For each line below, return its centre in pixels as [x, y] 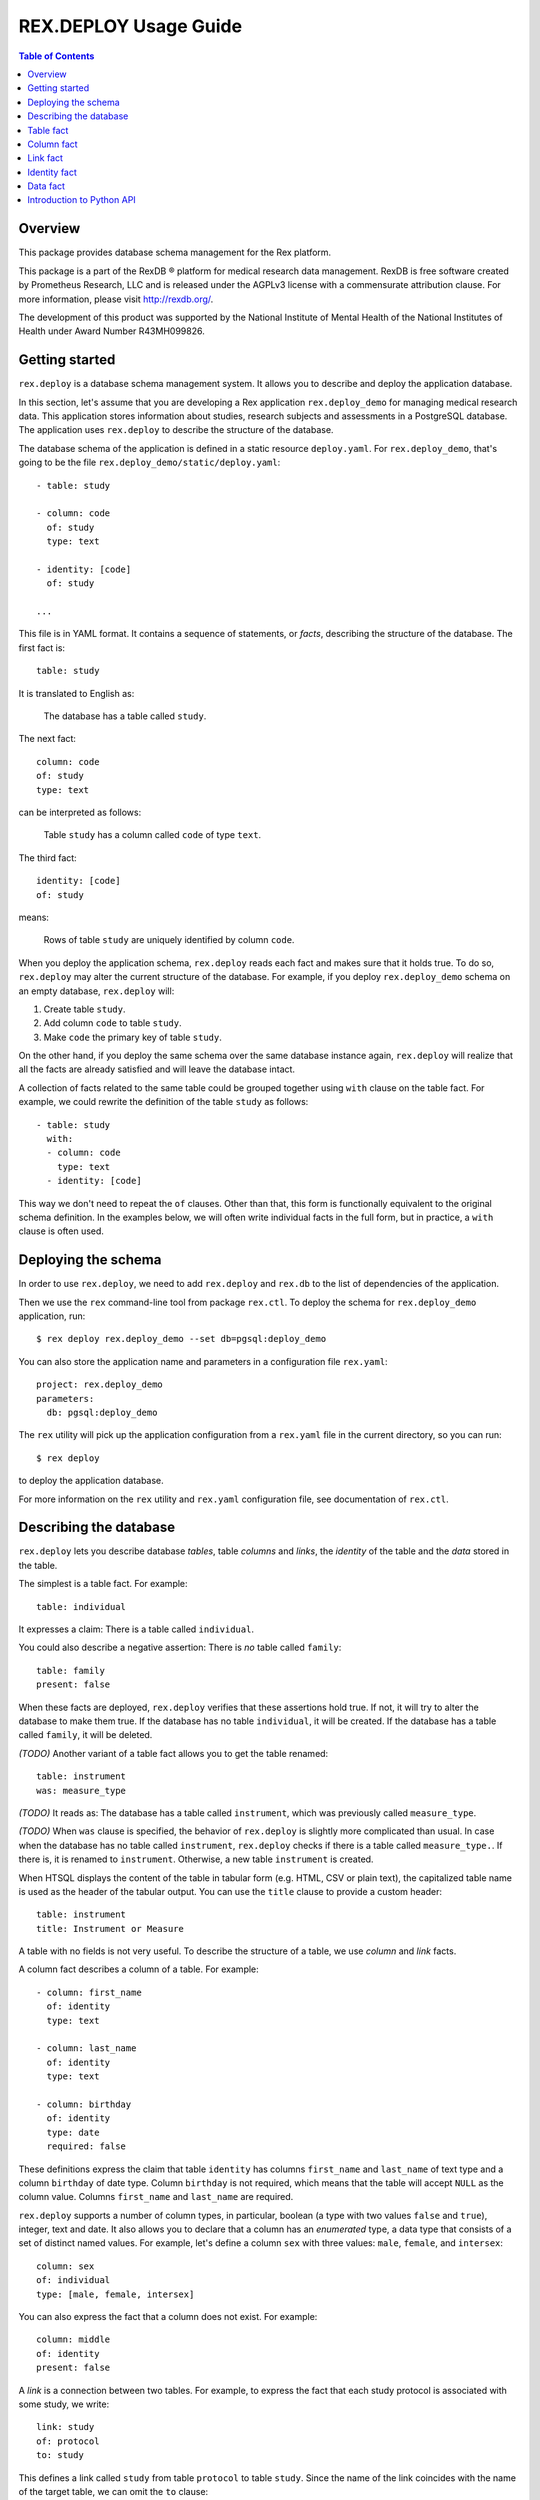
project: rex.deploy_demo [100, 1384]
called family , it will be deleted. [85, 1735]
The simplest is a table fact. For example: [103, 1584]
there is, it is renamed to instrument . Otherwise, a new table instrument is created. [196, 1859]
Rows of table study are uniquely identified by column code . [169, 940]
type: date [73, 2132]
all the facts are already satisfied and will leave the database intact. [156, 1069]
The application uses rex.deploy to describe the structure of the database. [176, 430]
